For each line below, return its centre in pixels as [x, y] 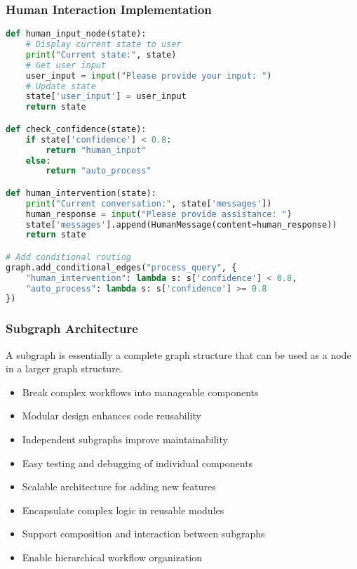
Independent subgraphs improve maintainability [125, 439]
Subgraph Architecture [72, 328]
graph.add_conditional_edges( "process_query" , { [121, 267]
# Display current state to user [103, 45]
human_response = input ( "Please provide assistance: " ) [159, 214]
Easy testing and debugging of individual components [137, 463]
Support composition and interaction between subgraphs [143, 534]
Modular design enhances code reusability [112, 416]
